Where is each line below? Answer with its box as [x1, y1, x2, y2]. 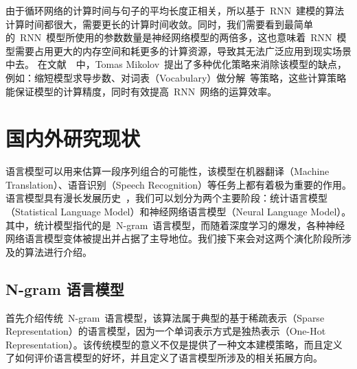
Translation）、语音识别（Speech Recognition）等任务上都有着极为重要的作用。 [5, 177, 352, 191]
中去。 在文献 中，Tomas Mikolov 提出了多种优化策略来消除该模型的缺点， [5, 57, 347, 71]
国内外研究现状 [5, 124, 141, 152]
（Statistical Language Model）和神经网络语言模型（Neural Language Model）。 [5, 204, 352, 219]
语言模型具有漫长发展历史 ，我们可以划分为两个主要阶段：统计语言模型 [5, 191, 327, 205]
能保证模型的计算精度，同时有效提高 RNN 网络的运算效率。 [5, 84, 277, 98]
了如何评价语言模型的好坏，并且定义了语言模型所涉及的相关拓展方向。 [5, 350, 323, 365]
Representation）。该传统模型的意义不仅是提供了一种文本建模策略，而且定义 [5, 337, 343, 351]
